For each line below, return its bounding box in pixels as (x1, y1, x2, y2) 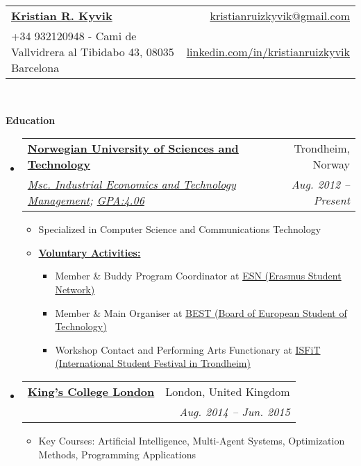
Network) (55, 282, 95, 296)
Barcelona (11, 60, 60, 76)
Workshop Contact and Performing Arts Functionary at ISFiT (55, 342, 321, 356)
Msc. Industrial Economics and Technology (27, 176, 236, 193)
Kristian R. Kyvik (11, 8, 112, 24)
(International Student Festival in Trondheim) (55, 356, 251, 370)
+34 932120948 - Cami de (11, 28, 137, 44)
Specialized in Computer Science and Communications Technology (38, 222, 321, 236)
